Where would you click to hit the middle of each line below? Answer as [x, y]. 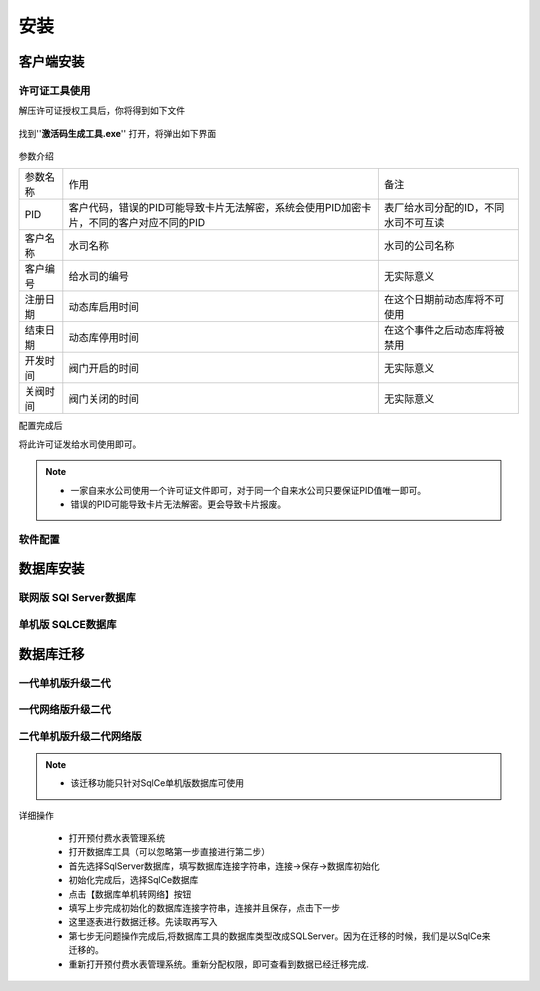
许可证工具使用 [54, 90]
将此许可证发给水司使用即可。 [80, 444]
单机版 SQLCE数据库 [67, 624]
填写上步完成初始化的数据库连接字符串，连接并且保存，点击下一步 [204, 907]
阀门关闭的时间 [103, 399]
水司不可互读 [414, 223]
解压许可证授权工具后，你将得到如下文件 [101, 111]
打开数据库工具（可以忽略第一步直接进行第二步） [169, 852]
